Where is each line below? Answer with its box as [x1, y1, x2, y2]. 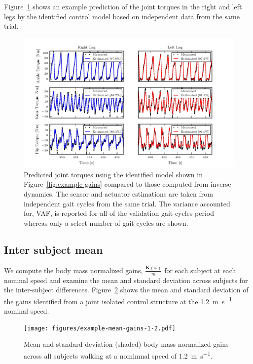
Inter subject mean [4, 242, 103, 257]
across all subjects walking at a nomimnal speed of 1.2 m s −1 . [24, 349, 213, 361]
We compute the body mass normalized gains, [4, 265, 143, 275]
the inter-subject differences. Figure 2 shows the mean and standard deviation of [4, 284, 249, 295]
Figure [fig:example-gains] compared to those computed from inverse [24, 179, 231, 189]
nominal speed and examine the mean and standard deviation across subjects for [4, 275, 248, 285]
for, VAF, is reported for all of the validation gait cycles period [24, 208, 214, 218]
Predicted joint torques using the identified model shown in [24, 169, 203, 179]
